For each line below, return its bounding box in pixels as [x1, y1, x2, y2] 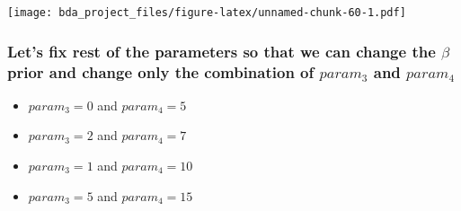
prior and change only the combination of [7, 60, 315, 83]
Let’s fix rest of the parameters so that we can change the [7, 40, 436, 62]
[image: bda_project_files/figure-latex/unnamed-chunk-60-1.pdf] [7, 6, 406, 19]
